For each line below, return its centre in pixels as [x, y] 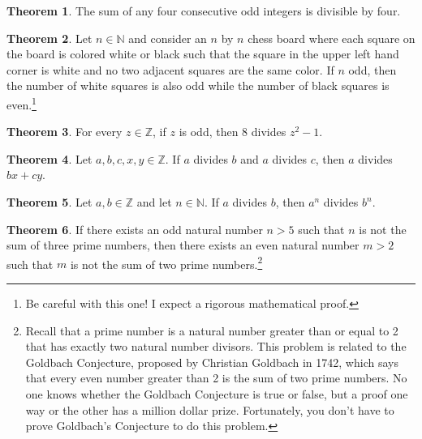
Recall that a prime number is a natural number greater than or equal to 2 [212, 330]
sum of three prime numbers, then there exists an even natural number [183, 245]
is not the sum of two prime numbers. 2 [166, 262]
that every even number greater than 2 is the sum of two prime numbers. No [216, 378]
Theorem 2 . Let [50, 38]
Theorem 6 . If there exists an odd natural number [135, 229]
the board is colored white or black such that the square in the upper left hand [203, 54]
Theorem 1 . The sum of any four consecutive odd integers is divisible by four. [204, 11]
